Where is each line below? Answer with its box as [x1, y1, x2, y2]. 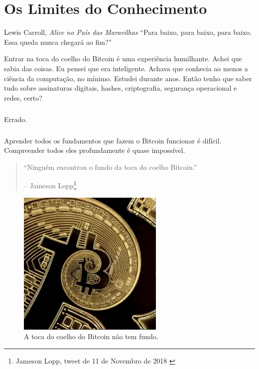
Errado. [4, 114, 27, 124]
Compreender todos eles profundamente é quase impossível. [4, 145, 185, 155]
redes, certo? [4, 92, 42, 103]
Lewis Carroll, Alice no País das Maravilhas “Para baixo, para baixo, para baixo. [4, 27, 252, 37]
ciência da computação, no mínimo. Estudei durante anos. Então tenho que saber [4, 73, 252, 83]
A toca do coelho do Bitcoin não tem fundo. [24, 331, 158, 342]
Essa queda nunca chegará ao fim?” [4, 36, 112, 47]
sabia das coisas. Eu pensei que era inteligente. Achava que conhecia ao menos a [4, 63, 248, 73]
